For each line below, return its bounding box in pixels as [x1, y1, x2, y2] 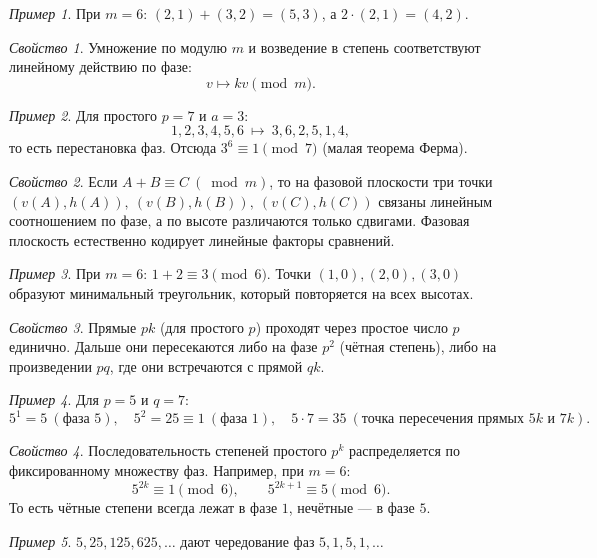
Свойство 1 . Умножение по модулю [9, 36, 227, 57]
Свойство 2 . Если [9, 170, 118, 191]
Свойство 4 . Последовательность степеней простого [9, 440, 327, 461]
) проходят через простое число [255, 316, 448, 337]
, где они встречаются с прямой [109, 355, 303, 376]
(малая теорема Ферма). [322, 137, 468, 158]
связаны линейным [378, 190, 492, 211]
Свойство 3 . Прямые [9, 316, 137, 337]
